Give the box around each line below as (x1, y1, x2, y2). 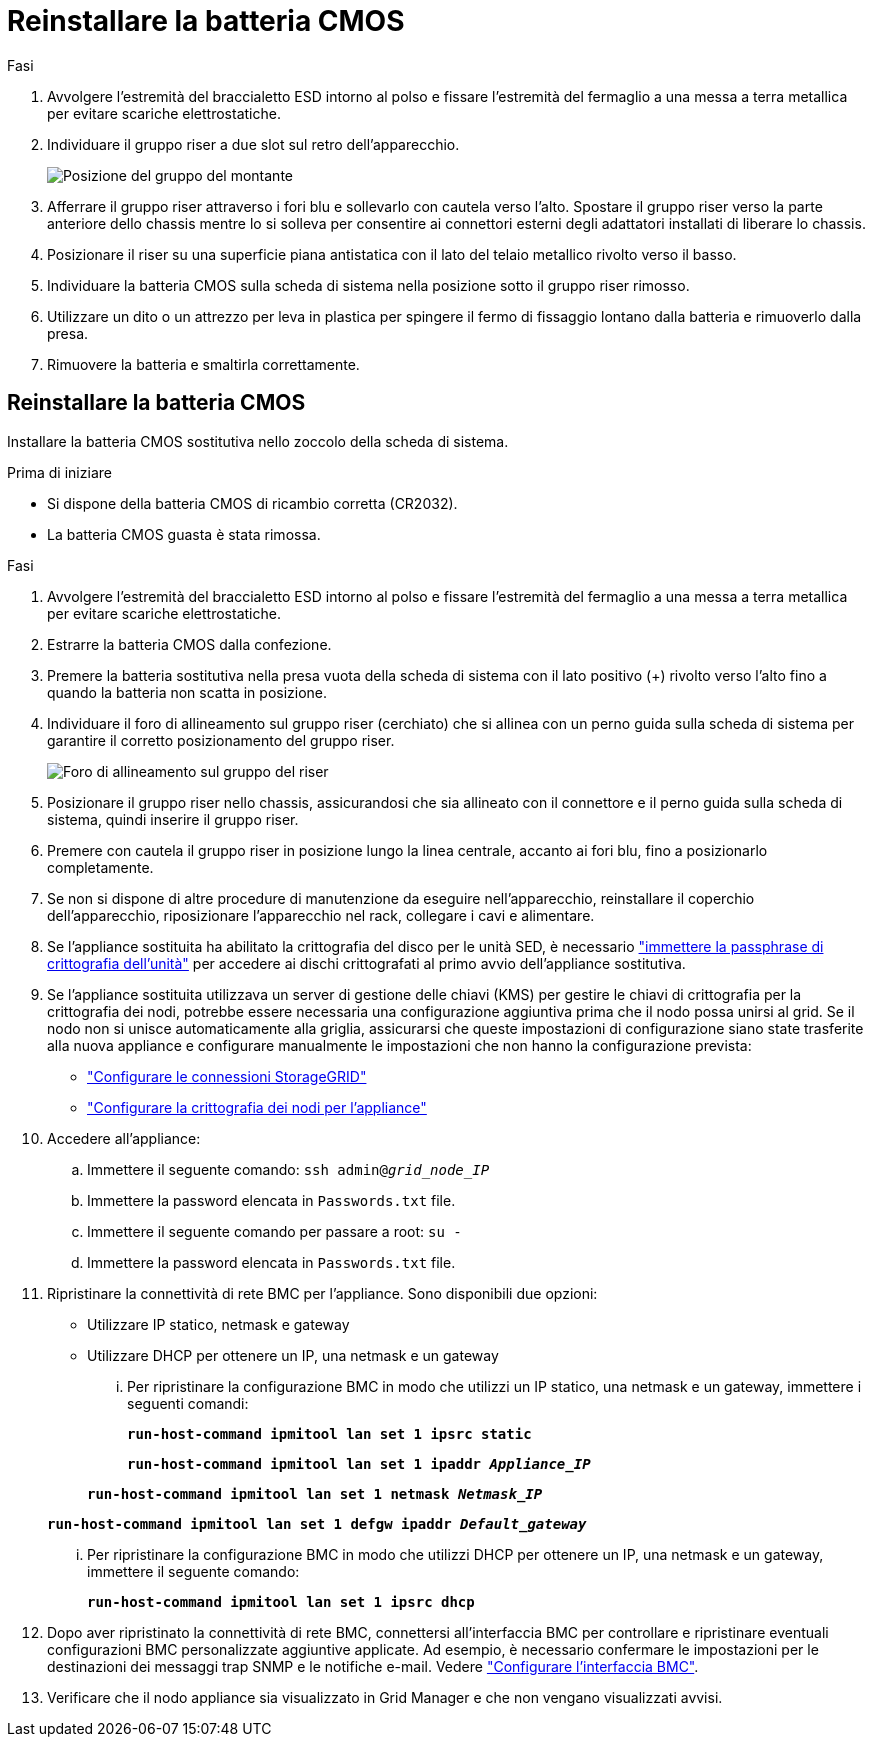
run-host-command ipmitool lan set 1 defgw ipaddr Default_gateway (47, 1515, 587, 1532)
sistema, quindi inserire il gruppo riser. (47, 810, 299, 828)
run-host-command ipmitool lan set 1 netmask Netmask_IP (87, 1485, 543, 1502)
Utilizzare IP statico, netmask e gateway (87, 1315, 350, 1333)
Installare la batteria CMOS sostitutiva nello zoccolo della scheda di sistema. (7, 432, 509, 450)
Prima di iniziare (7, 463, 112, 481)
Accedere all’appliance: (47, 1129, 201, 1147)
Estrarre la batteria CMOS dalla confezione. (47, 635, 332, 653)
